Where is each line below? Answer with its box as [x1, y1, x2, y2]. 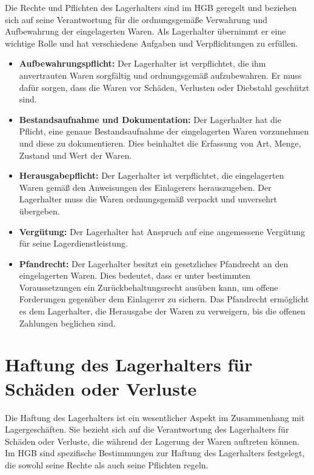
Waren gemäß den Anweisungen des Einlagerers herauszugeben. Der [19, 181, 272, 193]
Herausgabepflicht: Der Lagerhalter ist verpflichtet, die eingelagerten [19, 169, 284, 182]
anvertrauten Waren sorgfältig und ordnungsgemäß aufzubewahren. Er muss [19, 68, 302, 81]
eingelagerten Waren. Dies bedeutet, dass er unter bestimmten [19, 269, 251, 282]
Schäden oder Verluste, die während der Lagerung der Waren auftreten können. [5, 434, 299, 447]
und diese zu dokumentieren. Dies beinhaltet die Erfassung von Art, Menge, [19, 136, 301, 149]
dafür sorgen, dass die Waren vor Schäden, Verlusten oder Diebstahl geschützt [19, 81, 310, 93]
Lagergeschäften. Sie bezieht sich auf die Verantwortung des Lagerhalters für [5, 423, 289, 436]
